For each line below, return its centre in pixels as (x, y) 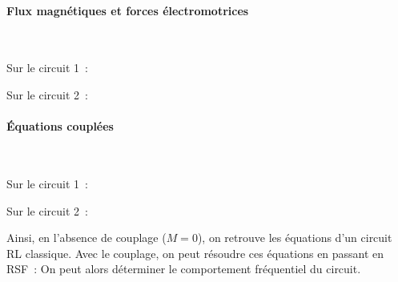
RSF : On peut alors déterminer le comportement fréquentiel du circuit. (184, 269)
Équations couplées (60, 126)
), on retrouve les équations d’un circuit (295, 238)
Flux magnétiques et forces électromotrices (128, 10)
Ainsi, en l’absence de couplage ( (86, 238)
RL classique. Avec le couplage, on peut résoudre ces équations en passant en (195, 253)
